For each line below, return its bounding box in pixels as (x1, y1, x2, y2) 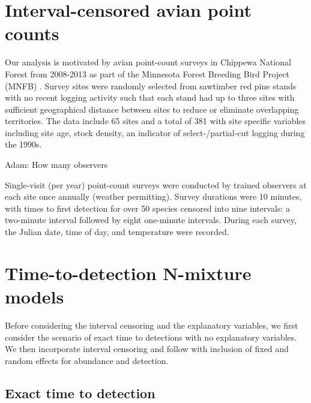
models (5, 284, 64, 308)
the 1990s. (5, 138, 42, 151)
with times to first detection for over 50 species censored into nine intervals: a (5, 201, 291, 214)
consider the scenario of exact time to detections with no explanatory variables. (5, 330, 297, 343)
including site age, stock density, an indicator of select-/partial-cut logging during (5, 126, 305, 139)
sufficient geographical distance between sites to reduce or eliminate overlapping (5, 103, 299, 115)
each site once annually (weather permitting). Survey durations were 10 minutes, (5, 190, 302, 203)
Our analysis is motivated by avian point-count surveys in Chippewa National (5, 56, 291, 68)
